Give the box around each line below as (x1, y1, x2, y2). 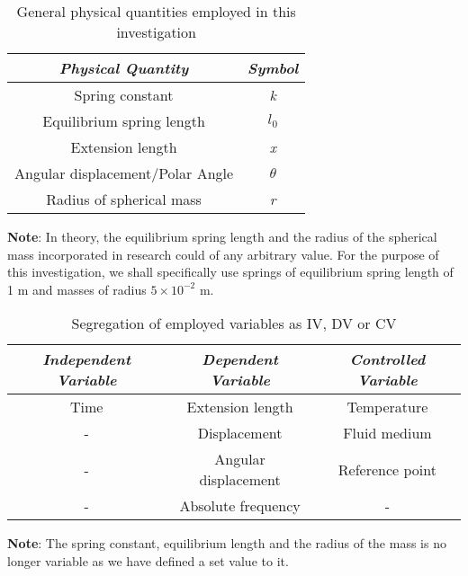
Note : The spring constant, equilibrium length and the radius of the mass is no (7, 534, 446, 553)
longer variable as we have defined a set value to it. (7, 551, 289, 570)
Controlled (349, 349, 426, 370)
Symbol (247, 58, 299, 78)
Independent (42, 349, 131, 370)
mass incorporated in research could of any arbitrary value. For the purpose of (7, 244, 439, 263)
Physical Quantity (58, 58, 189, 78)
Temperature (346, 396, 428, 418)
